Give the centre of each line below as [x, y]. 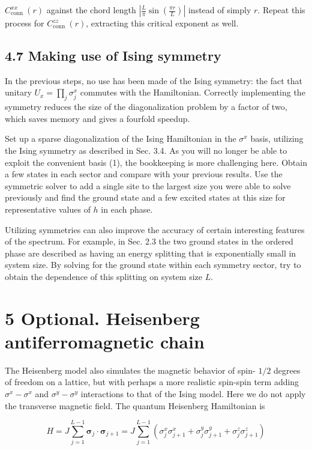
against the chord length [91, 10]
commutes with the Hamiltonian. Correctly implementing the [193, 92]
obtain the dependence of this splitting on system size [103, 276]
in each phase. [127, 209]
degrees [287, 370]
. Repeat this [281, 10]
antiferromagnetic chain [105, 341]
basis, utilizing [277, 138]
